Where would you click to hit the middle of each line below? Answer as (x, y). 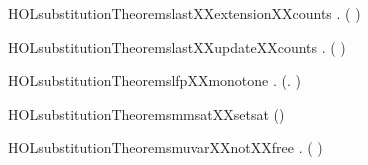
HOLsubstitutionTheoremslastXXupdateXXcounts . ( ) (177, 46)
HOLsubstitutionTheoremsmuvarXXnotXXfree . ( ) (165, 147)
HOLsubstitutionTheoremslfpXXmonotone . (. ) (154, 80)
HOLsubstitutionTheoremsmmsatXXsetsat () (146, 113)
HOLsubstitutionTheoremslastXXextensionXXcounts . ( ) (184, 13)
